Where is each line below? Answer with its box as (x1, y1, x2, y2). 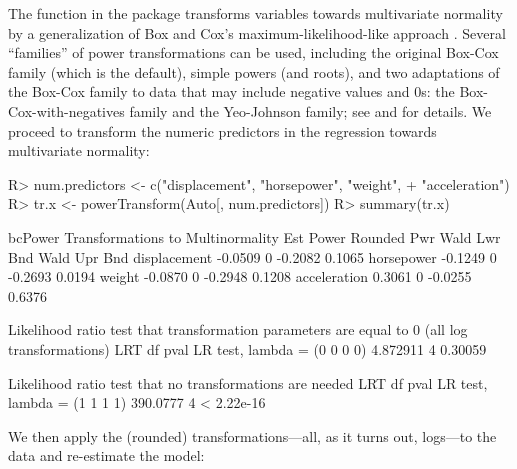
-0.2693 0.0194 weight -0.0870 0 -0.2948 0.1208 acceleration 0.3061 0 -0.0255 (8, 266, 472, 287)
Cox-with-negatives (8, 100, 125, 121)
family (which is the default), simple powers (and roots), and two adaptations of (8, 61, 500, 82)
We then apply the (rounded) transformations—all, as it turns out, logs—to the (8, 425, 497, 446)
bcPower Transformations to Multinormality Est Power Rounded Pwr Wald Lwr (8, 226, 501, 247)
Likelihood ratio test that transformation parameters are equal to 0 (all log (8, 319, 468, 340)
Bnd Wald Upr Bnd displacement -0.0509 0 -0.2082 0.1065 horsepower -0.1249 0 (8, 246, 497, 267)
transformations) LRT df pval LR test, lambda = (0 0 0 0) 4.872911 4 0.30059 (8, 338, 487, 359)
